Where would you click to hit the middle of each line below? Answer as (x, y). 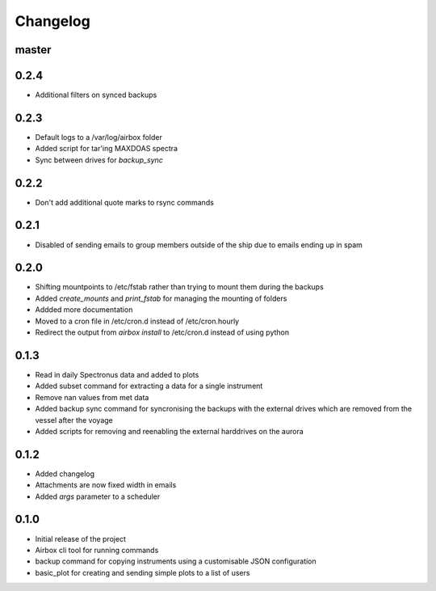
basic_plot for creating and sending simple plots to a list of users (143, 572)
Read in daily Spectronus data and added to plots (117, 374)
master (33, 50)
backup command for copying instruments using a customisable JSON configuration (176, 561)
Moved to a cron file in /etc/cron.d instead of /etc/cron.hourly (137, 321)
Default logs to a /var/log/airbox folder (99, 137)
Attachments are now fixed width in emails (106, 485)
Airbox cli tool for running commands (97, 550)
